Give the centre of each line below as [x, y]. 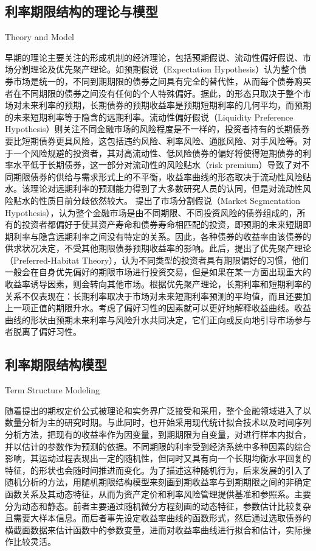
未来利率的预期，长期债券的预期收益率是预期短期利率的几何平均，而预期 [166, 105]
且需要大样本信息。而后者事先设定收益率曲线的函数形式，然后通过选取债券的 [158, 518]
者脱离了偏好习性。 [43, 332]
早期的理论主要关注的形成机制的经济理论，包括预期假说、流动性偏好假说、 [154, 57]
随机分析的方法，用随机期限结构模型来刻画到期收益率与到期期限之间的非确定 [158, 482]
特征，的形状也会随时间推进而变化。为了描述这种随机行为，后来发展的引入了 [158, 470]
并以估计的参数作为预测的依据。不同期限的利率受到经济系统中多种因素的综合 [158, 446]
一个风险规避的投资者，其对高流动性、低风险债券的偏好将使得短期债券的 [158, 153]
